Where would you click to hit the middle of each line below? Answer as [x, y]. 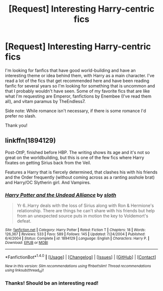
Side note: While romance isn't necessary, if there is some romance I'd [76, 111]
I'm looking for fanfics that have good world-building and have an [70, 70]
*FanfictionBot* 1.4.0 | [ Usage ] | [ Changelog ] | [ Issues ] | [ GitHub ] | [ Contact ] [81, 257]
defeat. [24, 221]
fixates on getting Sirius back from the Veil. [48, 163]
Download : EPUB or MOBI [27, 243]
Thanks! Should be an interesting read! [52, 283]
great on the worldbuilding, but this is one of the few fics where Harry [75, 157]
